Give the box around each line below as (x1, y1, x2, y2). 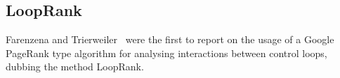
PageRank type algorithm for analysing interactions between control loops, (6, 45, 327, 60)
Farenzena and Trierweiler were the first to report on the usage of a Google (6, 32, 334, 47)
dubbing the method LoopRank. (6, 59, 144, 74)
